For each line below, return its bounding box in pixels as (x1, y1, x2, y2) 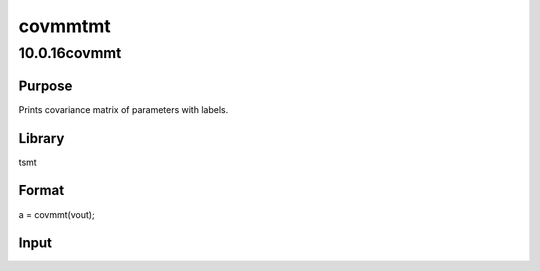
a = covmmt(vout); (18, 208, 95, 220)
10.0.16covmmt (18, 44, 122, 62)
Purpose (18, 77, 73, 94)
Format (18, 182, 65, 199)
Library (18, 130, 65, 147)
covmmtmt (18, 15, 112, 37)
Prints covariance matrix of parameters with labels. (18, 103, 229, 115)
